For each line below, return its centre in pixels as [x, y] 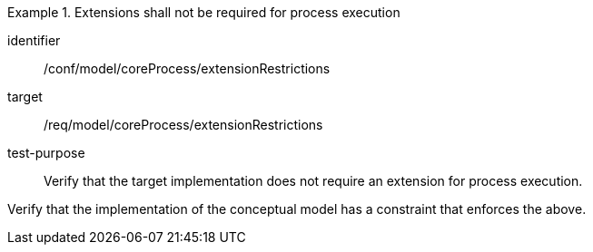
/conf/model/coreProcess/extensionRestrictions [187, 68]
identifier [34, 40]
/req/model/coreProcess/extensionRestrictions [183, 125]
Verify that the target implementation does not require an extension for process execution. [313, 181]
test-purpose [46, 153]
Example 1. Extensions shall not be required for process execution [204, 12]
